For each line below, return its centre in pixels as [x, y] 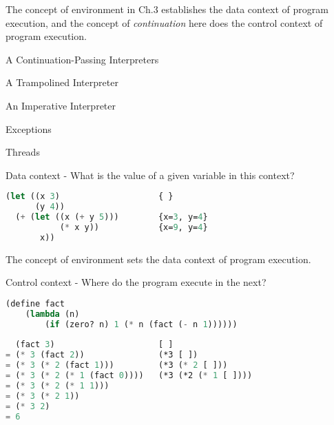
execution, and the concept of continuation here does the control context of [164, 22]
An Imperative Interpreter [61, 105]
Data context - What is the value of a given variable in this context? [150, 175]
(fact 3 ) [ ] [94, 345]
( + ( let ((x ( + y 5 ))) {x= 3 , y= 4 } [112, 217]
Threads [23, 152]
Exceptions [29, 128]
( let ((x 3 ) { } [90, 197]
